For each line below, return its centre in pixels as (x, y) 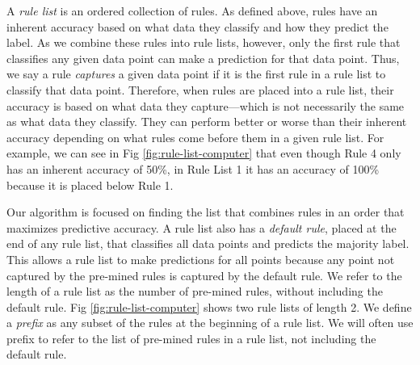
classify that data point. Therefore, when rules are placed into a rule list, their (200, 89)
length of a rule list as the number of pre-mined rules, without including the (195, 291)
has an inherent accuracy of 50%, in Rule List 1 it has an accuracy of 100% (193, 168)
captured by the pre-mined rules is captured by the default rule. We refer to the (204, 275)
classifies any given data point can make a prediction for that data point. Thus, (203, 58)
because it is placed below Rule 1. (90, 185)
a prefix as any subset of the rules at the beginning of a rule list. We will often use (210, 323)
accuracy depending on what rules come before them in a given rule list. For (195, 137)
